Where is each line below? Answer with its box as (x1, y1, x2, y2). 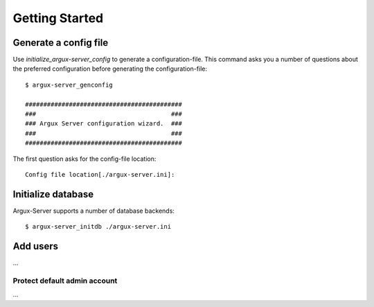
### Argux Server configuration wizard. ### (25, 120, 183, 128)
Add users (12, 240, 59, 252)
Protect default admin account (12, 276, 118, 286)
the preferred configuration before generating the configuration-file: (12, 64, 208, 73)
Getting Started (12, 10, 104, 26)
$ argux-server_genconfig (25, 80, 114, 89)
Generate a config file (12, 37, 109, 49)
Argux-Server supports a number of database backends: (12, 207, 175, 215)
